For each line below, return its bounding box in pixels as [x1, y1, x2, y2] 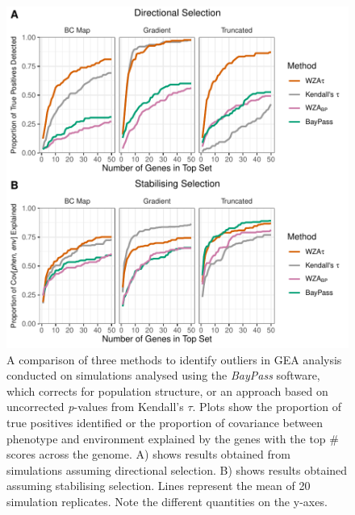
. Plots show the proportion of [192, 398, 341, 415]
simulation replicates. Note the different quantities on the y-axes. [6, 492, 328, 509]
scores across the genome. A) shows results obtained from [6, 446, 290, 463]
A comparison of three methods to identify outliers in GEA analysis [6, 351, 342, 368]
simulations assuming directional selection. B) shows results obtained [6, 461, 348, 478]
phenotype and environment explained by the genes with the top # [6, 430, 339, 446]
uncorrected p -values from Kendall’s [6, 398, 184, 415]
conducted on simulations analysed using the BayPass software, [6, 367, 320, 384]
